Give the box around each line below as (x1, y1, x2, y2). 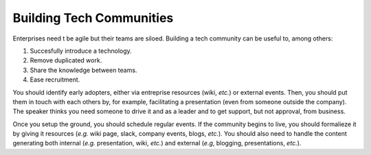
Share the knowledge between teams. (30, 66, 137, 74)
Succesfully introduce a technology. (30, 47, 132, 55)
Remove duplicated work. (30, 56, 102, 64)
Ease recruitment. (30, 75, 80, 84)
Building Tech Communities (12, 10, 174, 25)
